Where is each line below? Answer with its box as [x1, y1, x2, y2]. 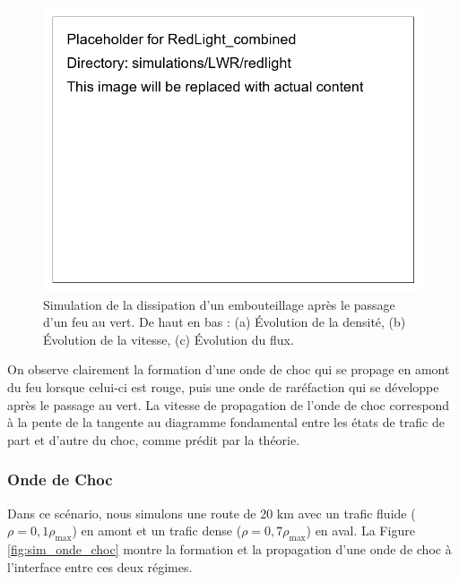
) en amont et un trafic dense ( [72, 521, 242, 540]
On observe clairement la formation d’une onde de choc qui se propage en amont [7, 360, 450, 379]
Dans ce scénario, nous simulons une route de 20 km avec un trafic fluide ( [7, 503, 416, 522]
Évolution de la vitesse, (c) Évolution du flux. [43, 330, 294, 348]
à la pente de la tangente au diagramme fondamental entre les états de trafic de [7, 413, 445, 432]
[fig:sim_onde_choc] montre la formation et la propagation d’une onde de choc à [7, 539, 452, 558]
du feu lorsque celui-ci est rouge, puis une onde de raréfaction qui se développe [7, 377, 439, 396]
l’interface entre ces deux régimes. [7, 557, 193, 576]
